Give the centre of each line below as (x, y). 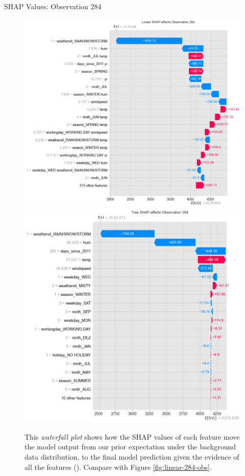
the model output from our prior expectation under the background (130, 447)
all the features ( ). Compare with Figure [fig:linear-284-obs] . (118, 467)
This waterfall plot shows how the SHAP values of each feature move (132, 436)
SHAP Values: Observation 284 (53, 6)
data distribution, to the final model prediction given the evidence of (132, 457)
